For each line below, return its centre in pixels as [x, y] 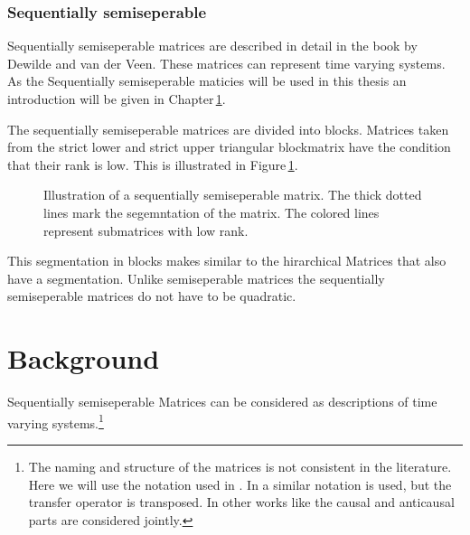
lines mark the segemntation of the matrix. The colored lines [211, 212]
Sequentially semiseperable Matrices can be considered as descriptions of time [222, 402]
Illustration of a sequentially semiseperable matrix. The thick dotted [233, 195]
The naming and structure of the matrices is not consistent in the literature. [240, 466]
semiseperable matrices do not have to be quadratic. [152, 296]
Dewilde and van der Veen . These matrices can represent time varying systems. [226, 63]
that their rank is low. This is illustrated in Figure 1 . [153, 164]
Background [84, 358]
